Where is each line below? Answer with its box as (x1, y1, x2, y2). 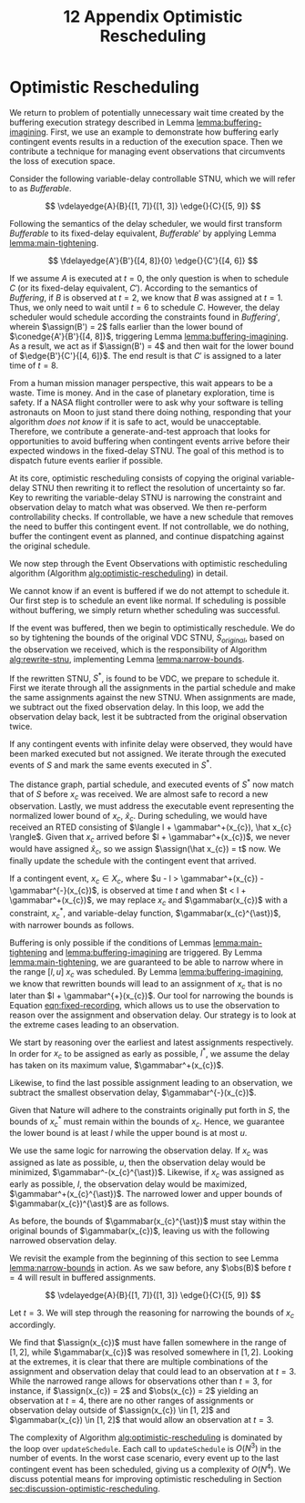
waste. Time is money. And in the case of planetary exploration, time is (9, 387, 275, 398)
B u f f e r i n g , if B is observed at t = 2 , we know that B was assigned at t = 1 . (9, 291, 284, 302)
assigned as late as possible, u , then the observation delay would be (9, 1157, 266, 1168)
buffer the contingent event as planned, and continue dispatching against (9, 530, 285, 541)
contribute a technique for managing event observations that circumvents (9, 146, 286, 157)
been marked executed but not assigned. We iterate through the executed (9, 749, 287, 760)
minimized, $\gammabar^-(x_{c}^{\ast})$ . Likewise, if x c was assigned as (9, 1167, 285, 1181)
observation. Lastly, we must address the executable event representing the (9, 800, 294, 812)
